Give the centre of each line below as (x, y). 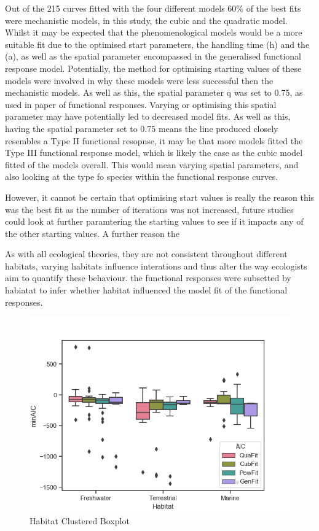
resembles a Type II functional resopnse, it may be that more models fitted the (154, 140)
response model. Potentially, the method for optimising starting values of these (153, 68)
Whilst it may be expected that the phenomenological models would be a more (154, 32)
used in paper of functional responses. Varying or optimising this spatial (141, 104)
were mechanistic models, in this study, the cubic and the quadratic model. (146, 20)
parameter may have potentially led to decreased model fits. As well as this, (148, 116)
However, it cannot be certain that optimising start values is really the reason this (160, 197)
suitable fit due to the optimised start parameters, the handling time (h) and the (157, 44)
